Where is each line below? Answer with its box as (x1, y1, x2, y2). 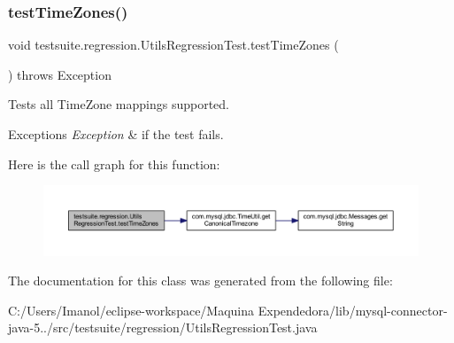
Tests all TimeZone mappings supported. (8, 95, 230, 113)
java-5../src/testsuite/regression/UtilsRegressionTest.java (8, 318, 318, 337)
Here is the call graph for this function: (8, 154, 220, 173)
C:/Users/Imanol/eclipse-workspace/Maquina (8, 300, 255, 319)
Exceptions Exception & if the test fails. (8, 125, 224, 143)
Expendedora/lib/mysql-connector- (258, 300, 448, 319)
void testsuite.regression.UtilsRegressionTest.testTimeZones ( (8, 35, 339, 54)
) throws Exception (8, 65, 112, 83)
